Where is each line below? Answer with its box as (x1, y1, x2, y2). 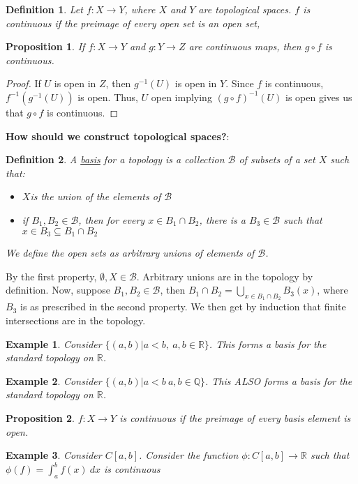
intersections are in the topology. (6, 312, 146, 327)
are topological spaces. (198, 2, 292, 16)
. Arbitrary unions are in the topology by (136, 269, 313, 283)
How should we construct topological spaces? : (6, 128, 230, 143)
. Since (225, 76, 254, 91)
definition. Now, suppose (6, 282, 110, 297)
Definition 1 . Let (6, 2, 83, 16)
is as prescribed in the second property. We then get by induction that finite (20, 299, 346, 314)
